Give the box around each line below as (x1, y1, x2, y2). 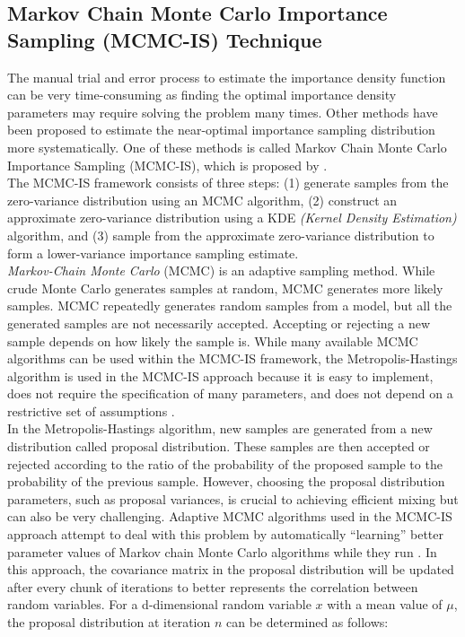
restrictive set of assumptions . (7, 401, 175, 420)
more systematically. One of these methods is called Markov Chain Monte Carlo (7, 137, 447, 156)
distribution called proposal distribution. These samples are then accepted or (7, 437, 430, 456)
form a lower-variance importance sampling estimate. (7, 243, 299, 262)
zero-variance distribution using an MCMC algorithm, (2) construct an (7, 190, 398, 209)
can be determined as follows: (226, 613, 389, 631)
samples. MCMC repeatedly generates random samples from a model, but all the (7, 296, 452, 315)
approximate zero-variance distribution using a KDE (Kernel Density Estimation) (7, 208, 457, 227)
